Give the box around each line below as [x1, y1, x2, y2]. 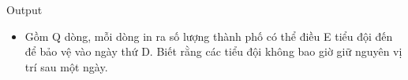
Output [6, 2, 43, 17]
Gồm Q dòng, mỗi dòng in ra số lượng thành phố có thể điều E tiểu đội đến [24, 27, 393, 44]
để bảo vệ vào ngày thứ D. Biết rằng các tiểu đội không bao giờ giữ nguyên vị [24, 43, 402, 60]
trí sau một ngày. [24, 58, 108, 75]
